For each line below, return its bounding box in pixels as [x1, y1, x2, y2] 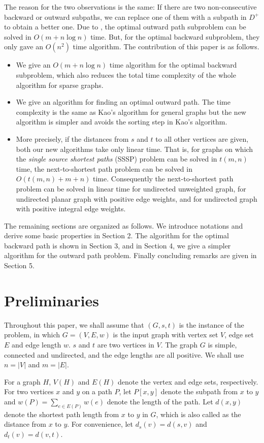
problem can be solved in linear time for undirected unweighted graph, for [16, 183, 246, 194]
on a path [82, 386, 112, 397]
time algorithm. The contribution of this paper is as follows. [73, 41, 259, 52]
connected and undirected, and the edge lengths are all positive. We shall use [4, 349, 244, 360]
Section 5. [4, 260, 35, 271]
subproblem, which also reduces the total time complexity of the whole [16, 69, 236, 80]
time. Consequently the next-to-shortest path [93, 173, 234, 184]
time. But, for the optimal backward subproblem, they [90, 31, 260, 42]
